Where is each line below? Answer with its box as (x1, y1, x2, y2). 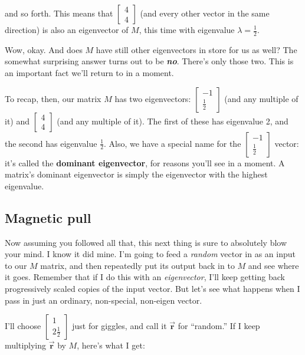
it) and (5, 114, 30, 127)
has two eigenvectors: (114, 92, 191, 104)
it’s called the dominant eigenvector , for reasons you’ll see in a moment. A (5, 156, 285, 169)
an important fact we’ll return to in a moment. (5, 67, 174, 79)
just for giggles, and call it (72, 320, 167, 332)
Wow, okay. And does (5, 43, 83, 55)
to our (5, 259, 27, 271)
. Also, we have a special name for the (104, 137, 241, 149)
